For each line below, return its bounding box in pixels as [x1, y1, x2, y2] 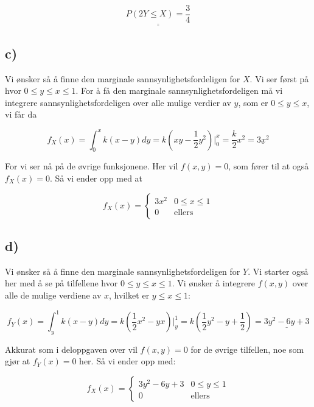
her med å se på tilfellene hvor [5, 277, 118, 289]
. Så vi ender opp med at [49, 171, 143, 184]
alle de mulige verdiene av [5, 288, 102, 301]
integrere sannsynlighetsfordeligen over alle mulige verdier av [5, 96, 231, 108]
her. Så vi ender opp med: [79, 355, 176, 367]
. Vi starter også [248, 264, 309, 277]
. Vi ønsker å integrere [172, 277, 256, 289]
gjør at [5, 355, 30, 367]
